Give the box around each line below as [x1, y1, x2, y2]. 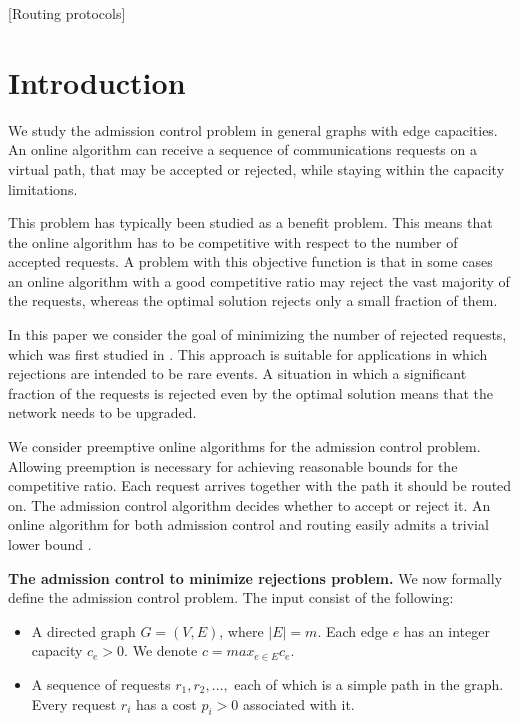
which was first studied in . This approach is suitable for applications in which [8, 343, 488, 364]
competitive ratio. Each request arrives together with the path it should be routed [8, 475, 512, 496]
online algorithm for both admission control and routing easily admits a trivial [8, 514, 489, 535]
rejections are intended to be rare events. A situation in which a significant [8, 363, 467, 384]
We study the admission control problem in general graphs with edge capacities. [8, 119, 498, 140]
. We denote [124, 640, 198, 661]
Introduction [8, 61, 186, 102]
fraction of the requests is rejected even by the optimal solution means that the [8, 382, 494, 403]
